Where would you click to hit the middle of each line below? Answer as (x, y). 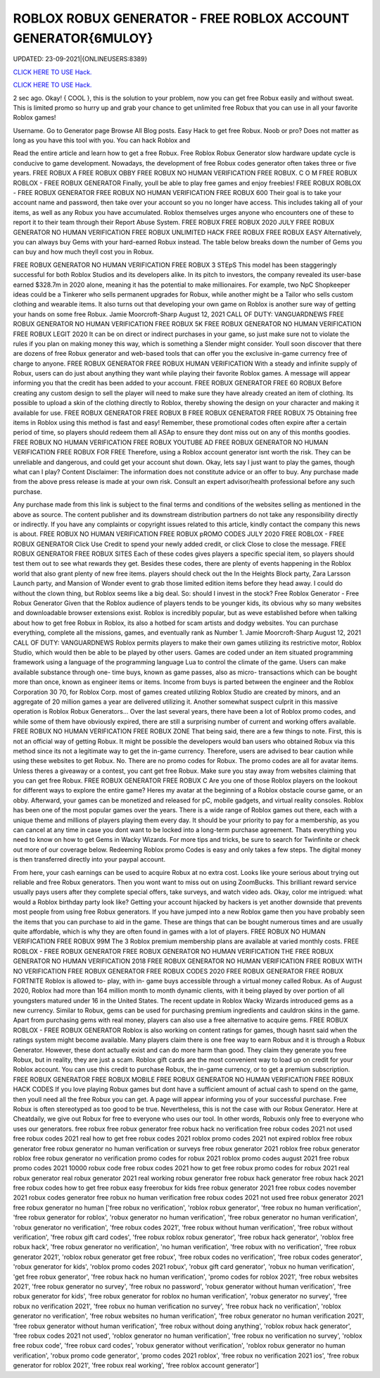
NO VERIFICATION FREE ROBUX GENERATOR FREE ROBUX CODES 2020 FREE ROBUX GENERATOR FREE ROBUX (178, 971)
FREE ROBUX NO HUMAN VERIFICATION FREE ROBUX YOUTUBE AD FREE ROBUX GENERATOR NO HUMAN (171, 442)
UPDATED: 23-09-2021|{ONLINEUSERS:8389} (80, 59)
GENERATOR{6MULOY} (83, 38)
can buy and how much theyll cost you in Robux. (83, 252)
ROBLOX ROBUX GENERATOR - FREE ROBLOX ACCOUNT (181, 18)
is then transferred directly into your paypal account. (89, 859)
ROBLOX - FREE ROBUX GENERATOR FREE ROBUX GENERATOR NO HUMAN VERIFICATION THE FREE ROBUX (173, 951)
